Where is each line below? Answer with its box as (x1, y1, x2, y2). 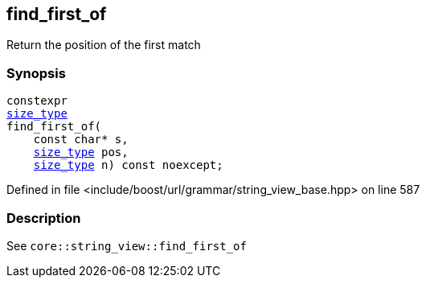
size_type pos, (33, 146, 129, 159)
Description (6, 209, 81, 226)
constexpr (6, 94, 68, 108)
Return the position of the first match (6, 38, 201, 52)
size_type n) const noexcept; (33, 158, 223, 172)
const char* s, (33, 133, 129, 146)
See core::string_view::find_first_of (6, 238, 247, 253)
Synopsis (6, 64, 66, 81)
